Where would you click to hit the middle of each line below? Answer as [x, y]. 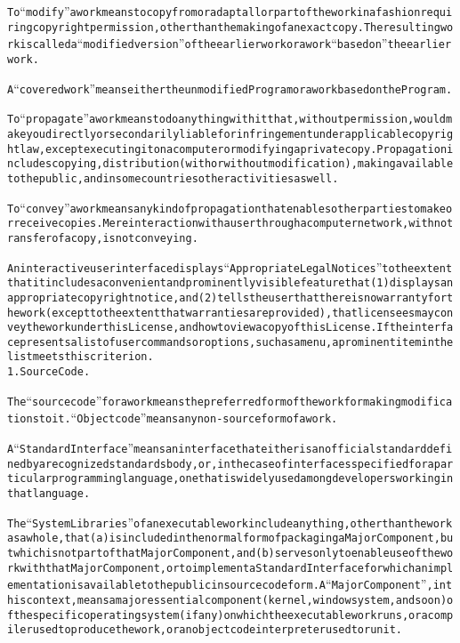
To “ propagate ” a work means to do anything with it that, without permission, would [226, 118]
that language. [49, 494]
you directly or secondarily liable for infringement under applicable [218, 134]
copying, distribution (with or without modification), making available [253, 164]
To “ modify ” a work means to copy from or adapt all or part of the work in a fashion [214, 11]
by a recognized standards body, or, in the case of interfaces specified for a [230, 464]
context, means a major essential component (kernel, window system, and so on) [237, 600]
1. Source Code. [49, 372]
